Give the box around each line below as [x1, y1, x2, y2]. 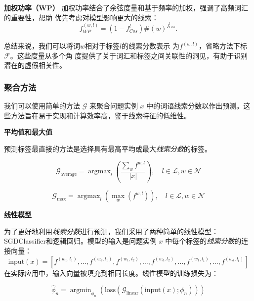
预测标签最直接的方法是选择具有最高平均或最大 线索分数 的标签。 [4, 144, 212, 154]
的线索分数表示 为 [122, 41, 179, 51]
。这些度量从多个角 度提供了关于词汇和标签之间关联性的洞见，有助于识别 [10, 50, 248, 60]
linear [126, 291, 138, 296]
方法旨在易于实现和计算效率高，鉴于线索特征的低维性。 [10, 110, 191, 120]
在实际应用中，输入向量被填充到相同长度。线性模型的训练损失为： [4, 267, 218, 278]
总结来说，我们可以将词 [4, 41, 80, 51]
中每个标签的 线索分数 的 [165, 236, 242, 246]
